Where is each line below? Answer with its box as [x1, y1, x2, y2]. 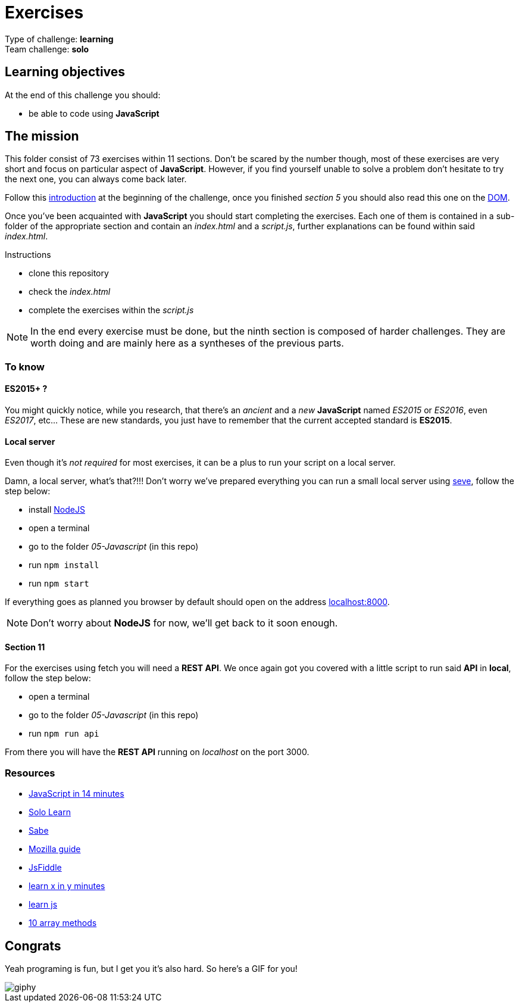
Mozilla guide [29, 844, 81, 855]
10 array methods [29, 918, 97, 928]
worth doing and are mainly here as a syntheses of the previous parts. [30, 337, 344, 350]
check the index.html [29, 286, 111, 297]
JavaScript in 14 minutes [29, 788, 124, 799]
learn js [29, 899, 58, 910]
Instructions [5, 250, 51, 260]
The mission [5, 129, 79, 144]
